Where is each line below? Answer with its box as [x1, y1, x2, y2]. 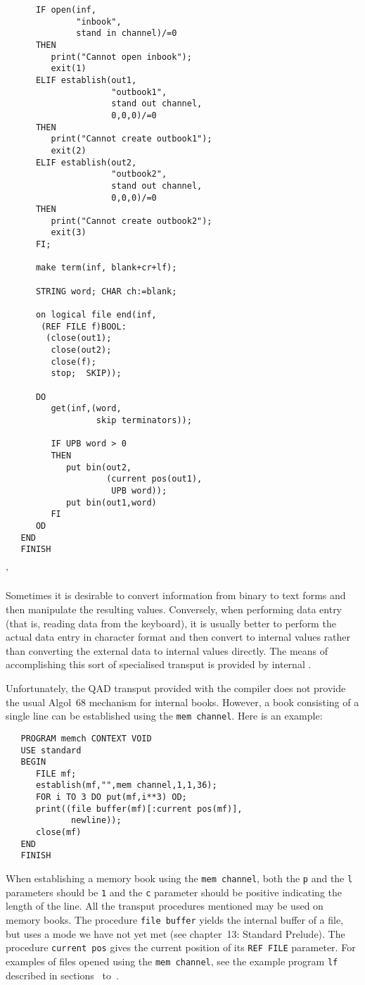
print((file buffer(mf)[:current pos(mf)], [35, 803, 243, 814]
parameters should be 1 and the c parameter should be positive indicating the [6, 884, 342, 899]
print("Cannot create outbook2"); [51, 215, 212, 226]
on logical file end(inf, [35, 310, 157, 320]
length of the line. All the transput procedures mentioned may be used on [6, 898, 324, 913]
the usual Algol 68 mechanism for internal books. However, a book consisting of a [6, 694, 359, 709]
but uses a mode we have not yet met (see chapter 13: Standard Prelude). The [6, 926, 345, 941]
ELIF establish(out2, [35, 157, 137, 168]
